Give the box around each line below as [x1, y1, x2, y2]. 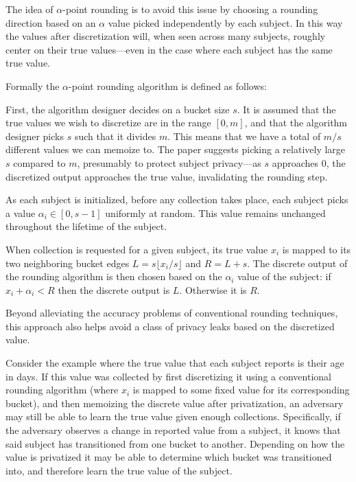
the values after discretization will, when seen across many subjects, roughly [5, 29, 326, 43]
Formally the [5, 78, 60, 93]
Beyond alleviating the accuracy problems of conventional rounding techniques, [5, 306, 338, 320]
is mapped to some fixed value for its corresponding [132, 382, 350, 397]
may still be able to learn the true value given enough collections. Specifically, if [5, 409, 341, 424]
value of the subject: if [237, 269, 331, 284]
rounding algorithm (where [5, 382, 119, 397]
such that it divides [74, 128, 156, 143]
